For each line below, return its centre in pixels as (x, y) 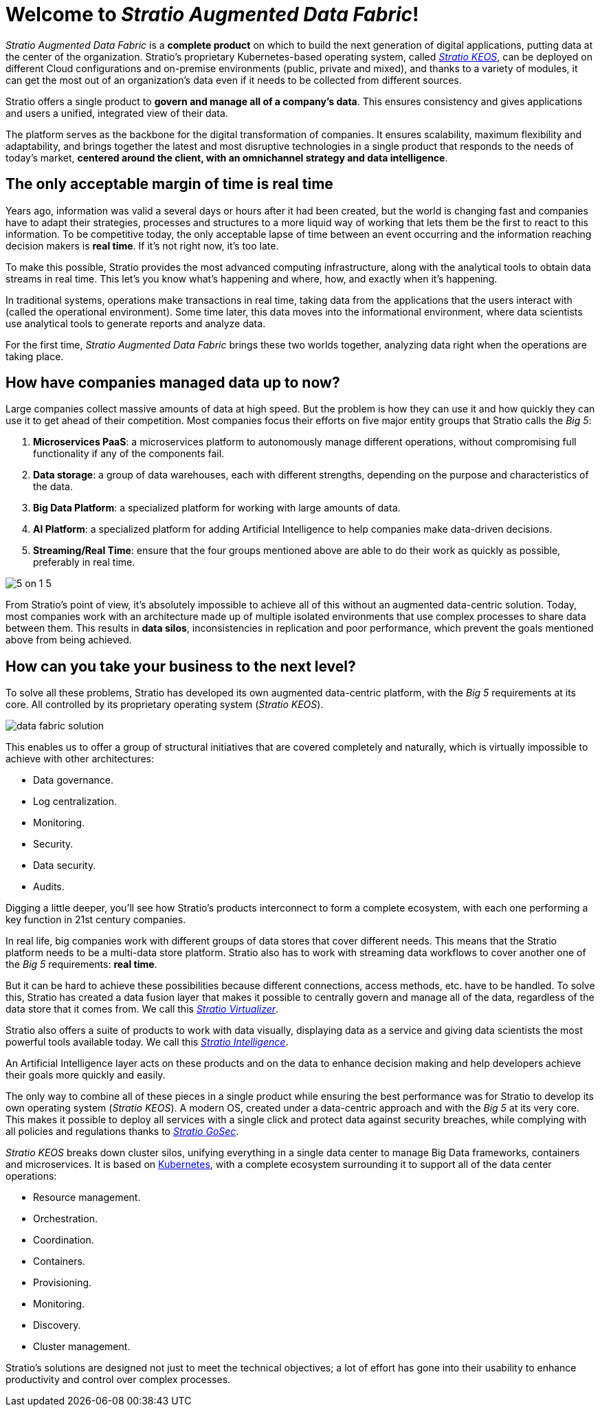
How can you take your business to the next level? (181, 666)
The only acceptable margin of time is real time (169, 184)
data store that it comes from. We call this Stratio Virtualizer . (142, 1009)
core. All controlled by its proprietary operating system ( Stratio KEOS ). (165, 705)
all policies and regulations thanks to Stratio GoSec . (122, 1132)
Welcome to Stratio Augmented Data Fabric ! (212, 14)
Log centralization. (75, 802)
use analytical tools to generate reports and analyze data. (136, 323)
